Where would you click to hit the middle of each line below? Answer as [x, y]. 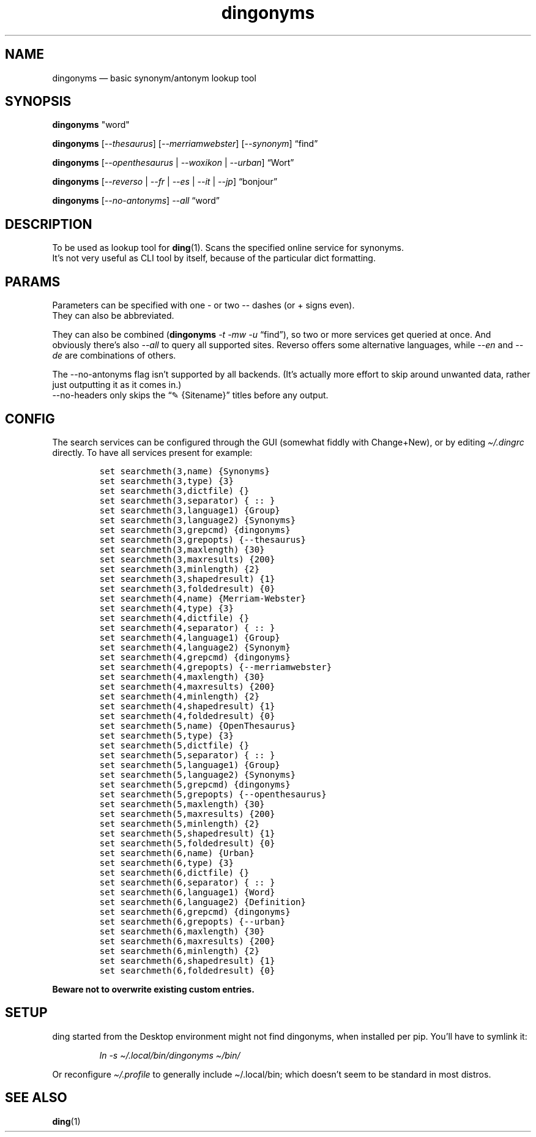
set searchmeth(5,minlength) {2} [180, 823]
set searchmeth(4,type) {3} [166, 608]
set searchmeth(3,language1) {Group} [190, 510]
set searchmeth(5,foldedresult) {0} [187, 843]
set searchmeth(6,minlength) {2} [180, 951]
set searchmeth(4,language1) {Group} [190, 637]
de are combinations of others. [114, 356]
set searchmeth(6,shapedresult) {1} [187, 960]
